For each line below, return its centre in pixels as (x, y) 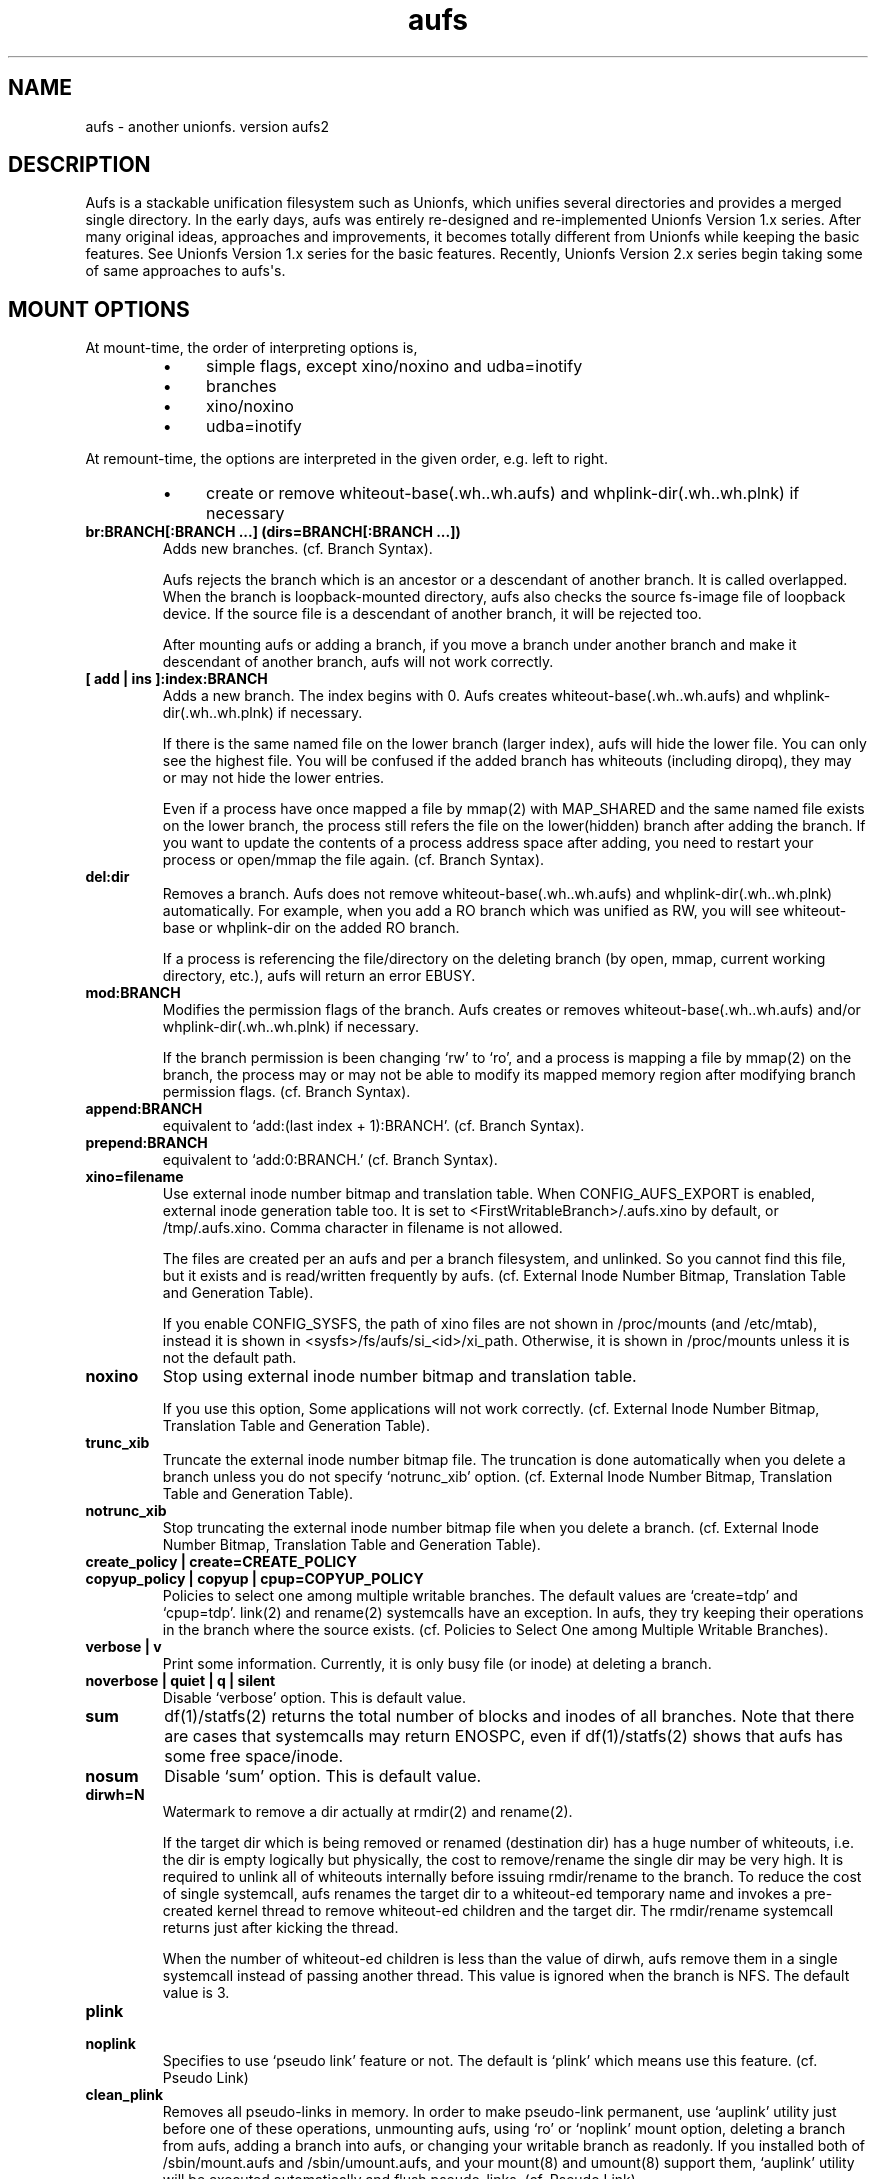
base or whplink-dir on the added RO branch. (311, 928)
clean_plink (124, 2095)
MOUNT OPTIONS (99, 309)
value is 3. (196, 1993)
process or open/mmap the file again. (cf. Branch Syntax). (353, 860)
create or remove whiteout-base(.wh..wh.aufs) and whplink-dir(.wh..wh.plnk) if (503, 493)
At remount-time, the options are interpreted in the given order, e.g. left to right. (346, 459)
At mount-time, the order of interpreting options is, (251, 348)
